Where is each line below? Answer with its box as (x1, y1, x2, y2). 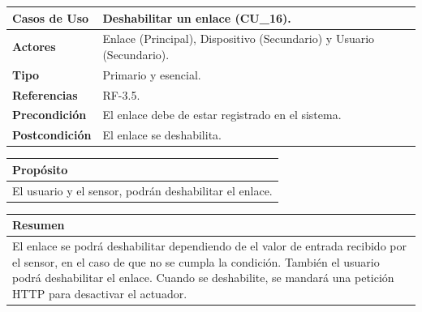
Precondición (12, 106, 87, 123)
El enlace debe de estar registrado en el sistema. (102, 106, 342, 123)
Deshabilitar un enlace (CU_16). (102, 9, 291, 26)
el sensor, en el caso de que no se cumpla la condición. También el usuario (12, 253, 380, 270)
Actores (12, 38, 56, 55)
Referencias (12, 86, 78, 103)
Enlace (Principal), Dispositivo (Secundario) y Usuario (102, 30, 375, 47)
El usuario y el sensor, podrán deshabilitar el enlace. (12, 182, 273, 199)
